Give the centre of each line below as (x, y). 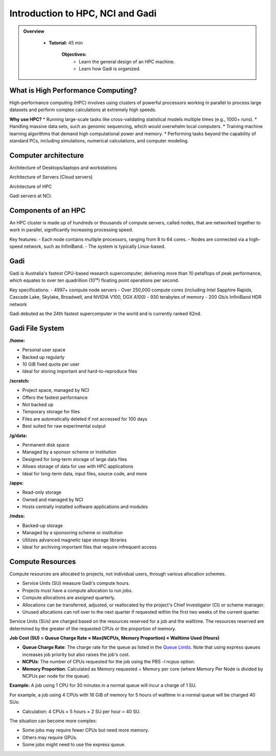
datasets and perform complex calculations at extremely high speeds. (83, 110)
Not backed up (38, 405)
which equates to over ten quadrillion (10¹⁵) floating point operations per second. (94, 280)
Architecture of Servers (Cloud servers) (51, 177)
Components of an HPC (48, 210)
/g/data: (18, 435)
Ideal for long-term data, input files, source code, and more (85, 473)
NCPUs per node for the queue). (56, 676)
